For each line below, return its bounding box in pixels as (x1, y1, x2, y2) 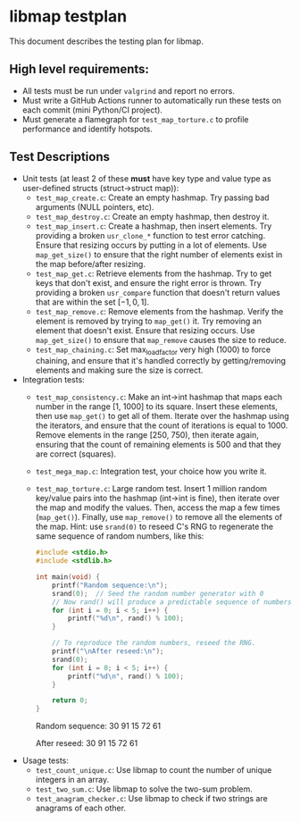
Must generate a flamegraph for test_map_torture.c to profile (21, 113, 249, 124)
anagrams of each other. (35, 802, 127, 814)
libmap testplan (9, 6, 128, 27)
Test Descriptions (9, 149, 110, 164)
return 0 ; (52, 696, 88, 705)
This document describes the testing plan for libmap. (9, 36, 204, 46)
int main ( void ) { (35, 573, 101, 582)
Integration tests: (21, 374, 85, 385)
